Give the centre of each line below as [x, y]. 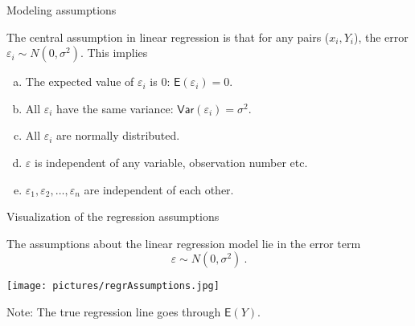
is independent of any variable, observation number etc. [171, 162]
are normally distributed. [118, 135]
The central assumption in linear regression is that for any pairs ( [168, 37]
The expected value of [80, 81]
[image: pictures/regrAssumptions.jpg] [113, 286]
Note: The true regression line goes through [114, 312]
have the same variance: [115, 108]
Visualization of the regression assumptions [113, 216]
